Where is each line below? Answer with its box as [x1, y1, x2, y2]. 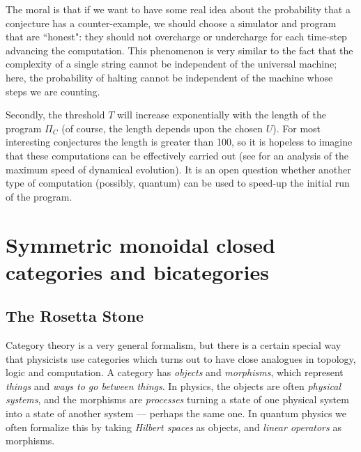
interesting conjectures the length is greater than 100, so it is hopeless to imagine [6, 134, 353, 149]
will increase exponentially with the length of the [116, 107, 326, 122]
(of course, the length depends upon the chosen [61, 120, 263, 135]
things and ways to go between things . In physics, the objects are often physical [6, 378, 341, 393]
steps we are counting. [6, 84, 100, 98]
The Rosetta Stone [6, 305, 144, 327]
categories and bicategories [6, 257, 269, 286]
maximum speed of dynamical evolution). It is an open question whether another [6, 162, 351, 176]
